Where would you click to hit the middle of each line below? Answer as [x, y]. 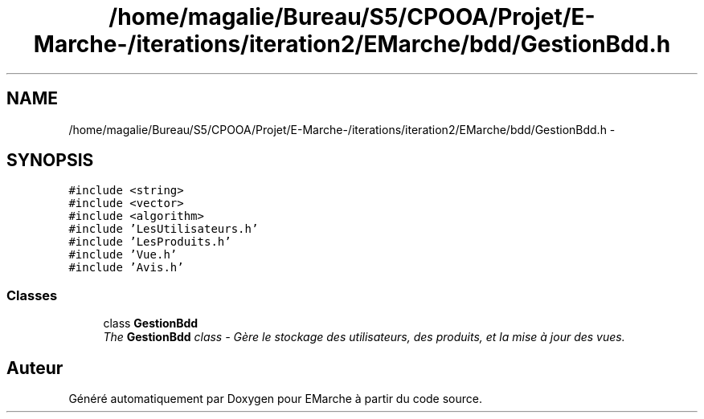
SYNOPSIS [50, 161]
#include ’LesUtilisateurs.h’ [164, 229]
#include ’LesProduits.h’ [150, 242]
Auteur [35, 368]
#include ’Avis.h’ [126, 268]
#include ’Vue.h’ [123, 255]
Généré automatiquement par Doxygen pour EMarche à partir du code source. [275, 399]
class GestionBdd [151, 323]
